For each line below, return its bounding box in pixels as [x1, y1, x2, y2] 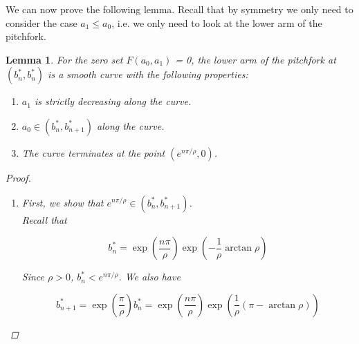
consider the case [6, 15, 77, 30]
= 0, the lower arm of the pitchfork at [175, 52, 336, 66]
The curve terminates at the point [21, 145, 165, 160]
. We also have [118, 269, 181, 284]
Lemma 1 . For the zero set [6, 52, 123, 66]
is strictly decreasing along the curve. [34, 94, 192, 108]
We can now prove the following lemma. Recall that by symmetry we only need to [6, 2, 353, 16]
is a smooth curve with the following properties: [48, 67, 248, 82]
